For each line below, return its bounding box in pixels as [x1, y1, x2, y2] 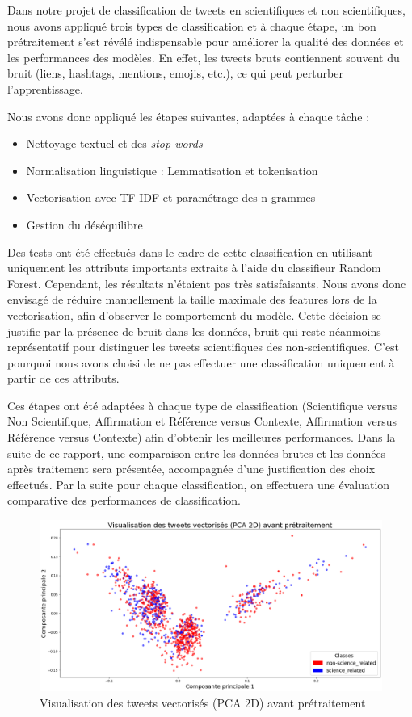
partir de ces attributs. [7, 370, 120, 387]
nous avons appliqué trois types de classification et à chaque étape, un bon [7, 17, 376, 34]
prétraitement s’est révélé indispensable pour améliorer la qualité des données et [7, 33, 404, 50]
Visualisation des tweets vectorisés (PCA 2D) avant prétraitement [40, 694, 366, 711]
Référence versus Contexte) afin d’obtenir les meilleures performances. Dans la [7, 429, 396, 446]
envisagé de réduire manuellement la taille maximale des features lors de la [7, 291, 377, 308]
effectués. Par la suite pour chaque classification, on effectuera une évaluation [7, 476, 390, 493]
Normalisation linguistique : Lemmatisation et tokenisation [26, 161, 318, 178]
